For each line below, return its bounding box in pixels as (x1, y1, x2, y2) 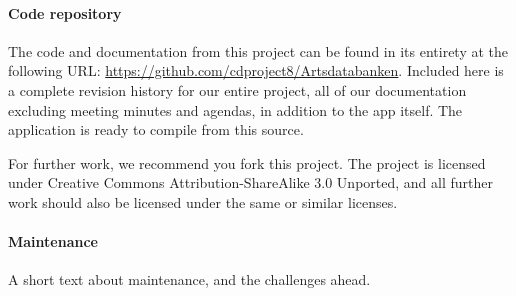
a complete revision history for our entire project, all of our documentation (8, 79, 467, 100)
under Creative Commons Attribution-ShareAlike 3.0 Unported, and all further (8, 172, 493, 193)
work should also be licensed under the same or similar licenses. (8, 191, 398, 212)
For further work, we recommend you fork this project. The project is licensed (8, 152, 486, 173)
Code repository (8, 2, 122, 23)
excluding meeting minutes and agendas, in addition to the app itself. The (8, 99, 463, 120)
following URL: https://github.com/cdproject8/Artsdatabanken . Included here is (8, 60, 504, 81)
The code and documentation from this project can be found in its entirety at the (8, 40, 509, 61)
